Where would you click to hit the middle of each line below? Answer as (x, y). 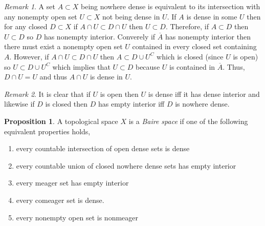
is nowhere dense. (202, 104)
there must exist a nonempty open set (63, 46)
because (148, 66)
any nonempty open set (41, 16)
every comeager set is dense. (60, 200)
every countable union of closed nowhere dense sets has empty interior (126, 165)
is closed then (67, 104)
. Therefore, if (187, 26)
